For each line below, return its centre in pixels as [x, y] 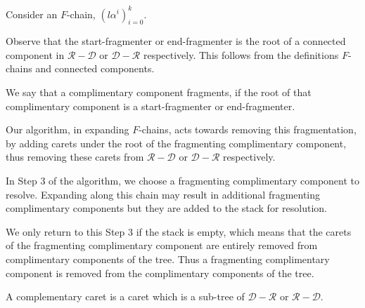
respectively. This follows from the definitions [241, 54]
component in [35, 54]
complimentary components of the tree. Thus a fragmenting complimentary [168, 259]
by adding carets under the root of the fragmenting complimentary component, [176, 143]
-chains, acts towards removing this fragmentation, [248, 129]
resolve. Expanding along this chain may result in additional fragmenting [163, 194]
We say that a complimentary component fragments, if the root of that [159, 92]
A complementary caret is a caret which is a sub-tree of [125, 296]
